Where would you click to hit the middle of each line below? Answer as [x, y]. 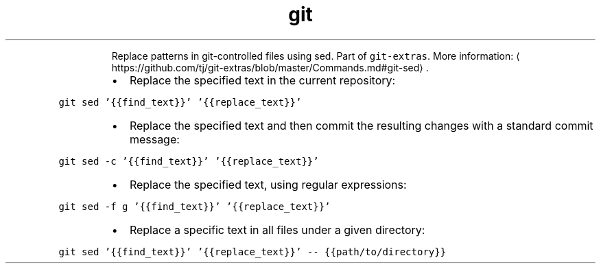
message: [154, 139]
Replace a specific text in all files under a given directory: [277, 230]
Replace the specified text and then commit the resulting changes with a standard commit [361, 125]
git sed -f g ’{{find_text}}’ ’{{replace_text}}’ [195, 206]
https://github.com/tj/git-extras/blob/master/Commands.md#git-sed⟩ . [270, 67]
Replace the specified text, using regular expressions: [268, 184]
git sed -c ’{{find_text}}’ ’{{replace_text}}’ [189, 161]
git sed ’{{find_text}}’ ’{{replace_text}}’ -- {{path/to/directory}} [252, 252]
